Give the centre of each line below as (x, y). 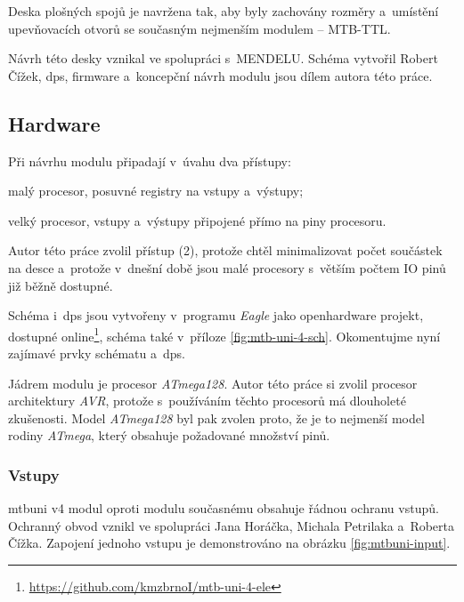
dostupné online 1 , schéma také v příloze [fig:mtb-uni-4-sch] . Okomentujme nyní (224, 334)
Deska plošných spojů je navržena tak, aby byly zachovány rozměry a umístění (224, 11)
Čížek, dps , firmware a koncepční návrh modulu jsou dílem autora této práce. (220, 75)
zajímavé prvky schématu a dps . (97, 353)
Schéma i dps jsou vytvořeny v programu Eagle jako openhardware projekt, (216, 315)
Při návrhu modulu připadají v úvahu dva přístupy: (150, 161)
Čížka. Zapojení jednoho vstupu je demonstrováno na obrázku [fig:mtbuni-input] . (229, 543)
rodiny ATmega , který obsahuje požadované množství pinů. (169, 435)
